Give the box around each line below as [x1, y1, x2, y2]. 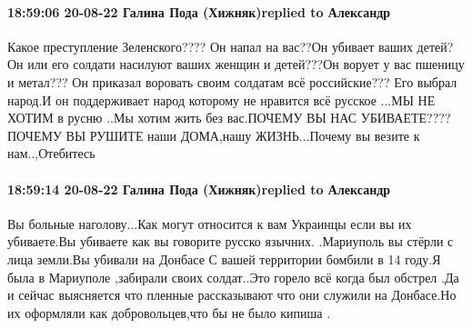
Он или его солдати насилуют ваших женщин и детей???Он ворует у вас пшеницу [7, 55, 465, 74]
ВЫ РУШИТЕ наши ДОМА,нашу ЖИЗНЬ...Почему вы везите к [65, 125, 420, 144]
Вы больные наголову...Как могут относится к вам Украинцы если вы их [7, 214, 412, 233]
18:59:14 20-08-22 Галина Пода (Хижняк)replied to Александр [7, 179, 391, 198]
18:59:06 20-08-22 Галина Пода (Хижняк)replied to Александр [7, 2, 391, 21]
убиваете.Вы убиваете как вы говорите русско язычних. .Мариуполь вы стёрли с [7, 232, 454, 251]
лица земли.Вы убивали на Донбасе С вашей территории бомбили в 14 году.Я [7, 249, 441, 268]
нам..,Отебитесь [7, 144, 95, 163]
